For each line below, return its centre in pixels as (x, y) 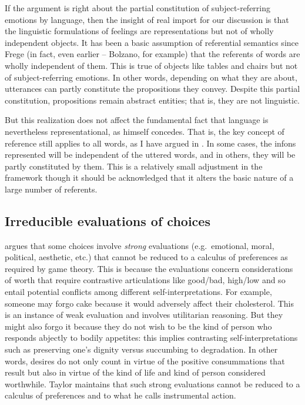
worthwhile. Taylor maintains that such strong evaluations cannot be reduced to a (152, 384)
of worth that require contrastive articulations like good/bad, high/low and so (145, 280)
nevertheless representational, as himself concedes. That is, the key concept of (145, 131)
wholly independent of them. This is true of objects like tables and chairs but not (151, 65)
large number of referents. (51, 189)
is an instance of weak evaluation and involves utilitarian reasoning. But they (144, 315)
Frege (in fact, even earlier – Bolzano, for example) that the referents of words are (152, 54)
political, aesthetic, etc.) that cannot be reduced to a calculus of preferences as (146, 257)
